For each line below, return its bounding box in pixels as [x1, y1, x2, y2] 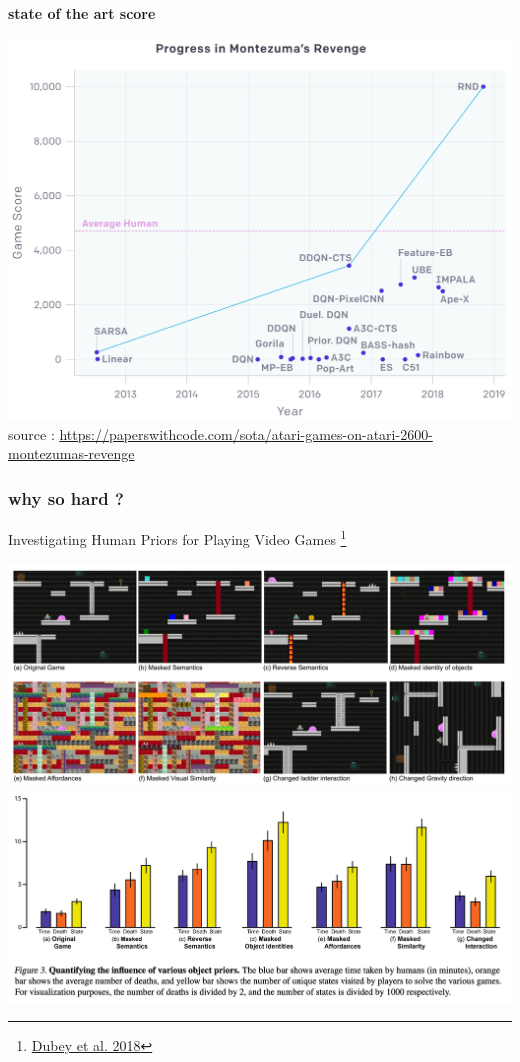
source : [8, 423, 55, 444]
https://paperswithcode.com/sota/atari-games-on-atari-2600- [59, 423, 433, 444]
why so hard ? [8, 485, 124, 510]
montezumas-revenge [8, 443, 135, 464]
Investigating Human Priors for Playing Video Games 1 [8, 526, 347, 549]
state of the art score [8, 3, 156, 23]
